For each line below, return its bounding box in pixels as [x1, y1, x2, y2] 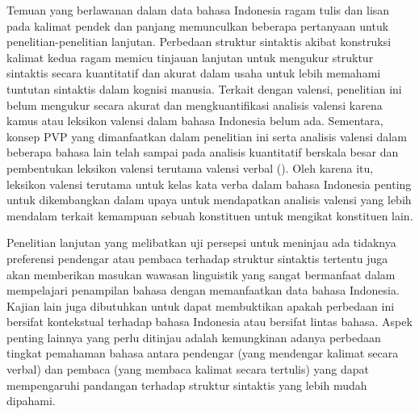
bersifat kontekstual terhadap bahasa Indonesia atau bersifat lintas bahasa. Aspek [6, 313, 413, 330]
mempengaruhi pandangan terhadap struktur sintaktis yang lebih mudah [6, 376, 367, 393]
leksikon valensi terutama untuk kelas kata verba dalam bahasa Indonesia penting [6, 175, 412, 192]
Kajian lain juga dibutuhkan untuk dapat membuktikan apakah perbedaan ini [6, 297, 395, 314]
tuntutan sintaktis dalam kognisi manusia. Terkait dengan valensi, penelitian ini [6, 80, 402, 97]
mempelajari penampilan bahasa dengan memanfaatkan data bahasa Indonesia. [6, 282, 400, 299]
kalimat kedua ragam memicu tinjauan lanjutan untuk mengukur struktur [6, 48, 374, 65]
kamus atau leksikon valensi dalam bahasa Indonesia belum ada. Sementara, [6, 112, 383, 129]
